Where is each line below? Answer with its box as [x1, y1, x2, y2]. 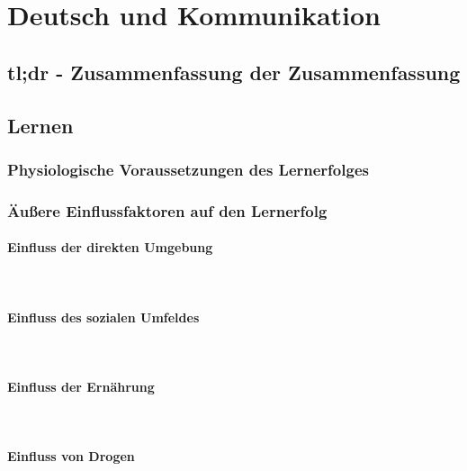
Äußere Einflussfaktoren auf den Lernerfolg [7, 199, 328, 222]
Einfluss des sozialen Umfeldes [7, 307, 200, 326]
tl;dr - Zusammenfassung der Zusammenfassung [7, 58, 461, 86]
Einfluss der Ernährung [7, 377, 155, 395]
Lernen [7, 111, 74, 139]
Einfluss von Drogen [7, 447, 135, 466]
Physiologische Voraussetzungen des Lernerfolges [7, 158, 369, 180]
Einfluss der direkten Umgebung [7, 238, 213, 257]
